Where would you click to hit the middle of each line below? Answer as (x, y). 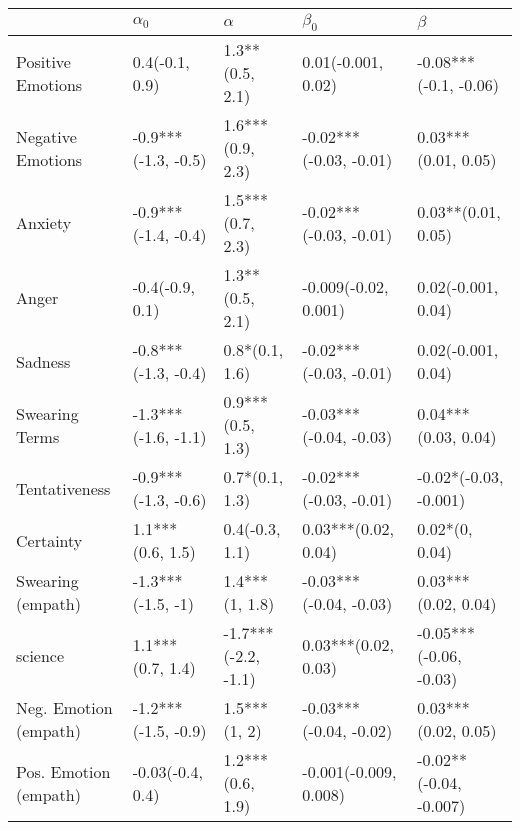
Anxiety (44, 223)
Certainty (49, 540)
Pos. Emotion (63, 771)
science (40, 656)
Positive (43, 61)
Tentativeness (63, 488)
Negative (46, 136)
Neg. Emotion (64, 708)
